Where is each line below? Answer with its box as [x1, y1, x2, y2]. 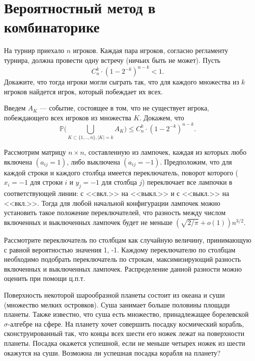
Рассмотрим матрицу [4, 147, 66, 157]
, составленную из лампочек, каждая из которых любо [84, 147, 247, 157]
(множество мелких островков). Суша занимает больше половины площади [4, 299, 230, 309]
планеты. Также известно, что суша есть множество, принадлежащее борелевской [4, 309, 249, 319]
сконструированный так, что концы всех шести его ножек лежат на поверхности [4, 328, 245, 338]
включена [4, 156, 32, 167]
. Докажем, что [139, 112, 184, 122]
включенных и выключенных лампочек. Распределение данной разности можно [4, 263, 242, 274]
